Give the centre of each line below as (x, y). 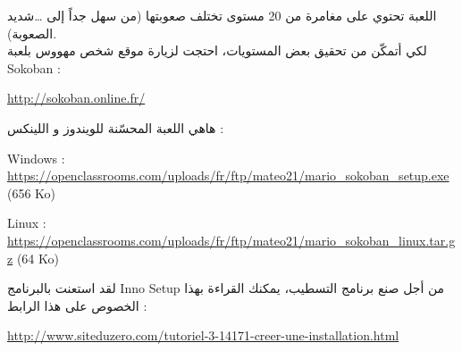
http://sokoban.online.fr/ (76, 98)
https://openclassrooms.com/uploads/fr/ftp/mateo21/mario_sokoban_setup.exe (228, 175)
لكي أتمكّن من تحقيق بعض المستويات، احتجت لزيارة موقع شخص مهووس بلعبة (217, 50)
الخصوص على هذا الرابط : (77, 305)
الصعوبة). (32, 33)
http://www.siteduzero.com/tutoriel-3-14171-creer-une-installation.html (203, 335)
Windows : (36, 158)
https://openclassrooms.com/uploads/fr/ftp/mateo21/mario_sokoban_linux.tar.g (231, 240)
